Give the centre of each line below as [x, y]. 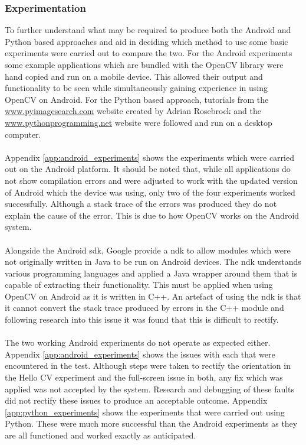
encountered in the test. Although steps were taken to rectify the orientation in [148, 366]
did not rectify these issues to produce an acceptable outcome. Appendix [136, 400]
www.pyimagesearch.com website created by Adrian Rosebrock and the [133, 111]
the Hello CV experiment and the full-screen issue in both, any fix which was [144, 377]
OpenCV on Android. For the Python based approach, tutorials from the [137, 99]
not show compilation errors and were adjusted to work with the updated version [151, 180]
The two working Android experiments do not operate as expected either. [138, 342]
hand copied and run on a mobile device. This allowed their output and [134, 76]
